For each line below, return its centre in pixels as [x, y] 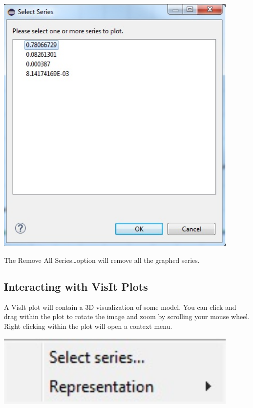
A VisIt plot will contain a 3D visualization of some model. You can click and [120, 307]
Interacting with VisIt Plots [76, 286]
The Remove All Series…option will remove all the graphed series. [102, 260]
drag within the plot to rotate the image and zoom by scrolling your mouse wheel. [127, 316]
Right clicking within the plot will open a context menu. [88, 326]
